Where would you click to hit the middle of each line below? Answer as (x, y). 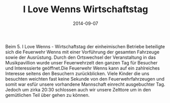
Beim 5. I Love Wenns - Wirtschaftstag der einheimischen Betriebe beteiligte (85, 46)
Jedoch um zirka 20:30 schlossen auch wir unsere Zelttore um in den (78, 89)
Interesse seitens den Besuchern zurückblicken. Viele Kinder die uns (77, 73)
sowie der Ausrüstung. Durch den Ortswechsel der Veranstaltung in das (81, 57)
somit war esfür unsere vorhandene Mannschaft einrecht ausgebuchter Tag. (85, 84)
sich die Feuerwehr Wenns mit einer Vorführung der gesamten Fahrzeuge (82, 52)
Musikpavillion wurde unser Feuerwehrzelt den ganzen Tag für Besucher (81, 62)
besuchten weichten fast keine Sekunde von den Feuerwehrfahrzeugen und (85, 79)
